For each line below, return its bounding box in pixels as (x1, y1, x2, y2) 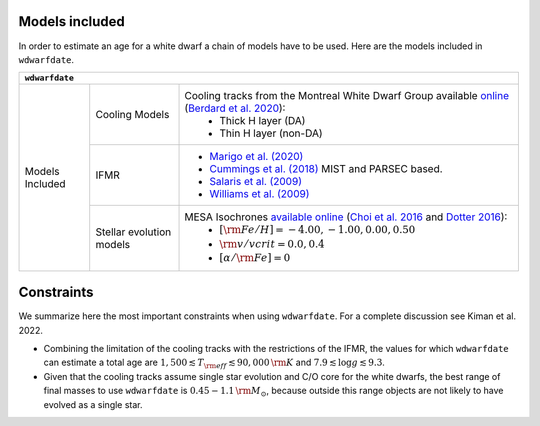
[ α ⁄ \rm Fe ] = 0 (219, 251, 291, 265)
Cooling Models (95, 108, 170, 122)
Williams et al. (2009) (209, 187, 310, 201)
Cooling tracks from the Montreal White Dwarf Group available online (184, 89, 510, 103)
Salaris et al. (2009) (209, 175, 302, 189)
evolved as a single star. (43, 398, 144, 410)
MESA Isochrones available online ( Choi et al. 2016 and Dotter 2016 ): (184, 210, 508, 224)
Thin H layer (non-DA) (219, 126, 324, 140)
